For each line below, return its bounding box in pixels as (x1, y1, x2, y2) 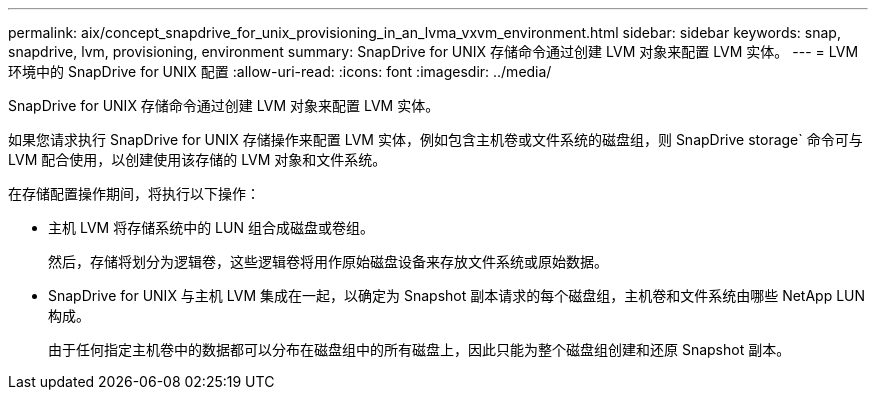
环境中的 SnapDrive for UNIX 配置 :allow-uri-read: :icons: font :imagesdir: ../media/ (8, 63, 552, 80)
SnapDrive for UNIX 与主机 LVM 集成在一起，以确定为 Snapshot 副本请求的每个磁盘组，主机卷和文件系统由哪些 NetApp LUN (48, 287, 866, 304)
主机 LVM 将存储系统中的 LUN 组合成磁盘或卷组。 (48, 219, 374, 236)
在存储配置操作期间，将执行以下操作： (8, 185, 260, 202)
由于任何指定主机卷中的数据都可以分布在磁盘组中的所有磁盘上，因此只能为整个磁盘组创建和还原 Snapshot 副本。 (48, 341, 791, 358)
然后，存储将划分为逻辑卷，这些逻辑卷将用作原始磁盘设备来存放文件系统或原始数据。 (48, 253, 608, 270)
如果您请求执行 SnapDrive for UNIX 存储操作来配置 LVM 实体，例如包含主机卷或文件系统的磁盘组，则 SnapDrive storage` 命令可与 (8, 131, 863, 148)
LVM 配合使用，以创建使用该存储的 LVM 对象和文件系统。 (8, 151, 387, 168)
